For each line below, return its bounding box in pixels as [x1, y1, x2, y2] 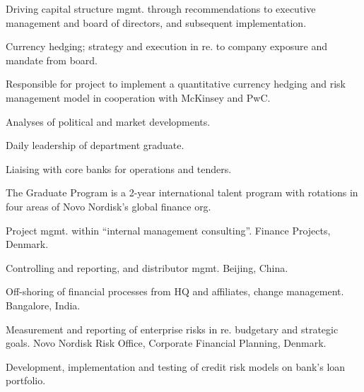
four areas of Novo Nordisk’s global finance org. [6, 198, 211, 213]
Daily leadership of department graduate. [6, 138, 184, 153]
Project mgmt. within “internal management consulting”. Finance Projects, [6, 222, 331, 237]
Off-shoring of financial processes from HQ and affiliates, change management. [6, 284, 344, 299]
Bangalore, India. [6, 297, 81, 312]
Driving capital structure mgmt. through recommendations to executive [6, 1, 316, 16]
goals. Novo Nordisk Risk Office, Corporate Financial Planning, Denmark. [6, 335, 327, 350]
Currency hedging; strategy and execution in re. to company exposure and [6, 39, 327, 54]
